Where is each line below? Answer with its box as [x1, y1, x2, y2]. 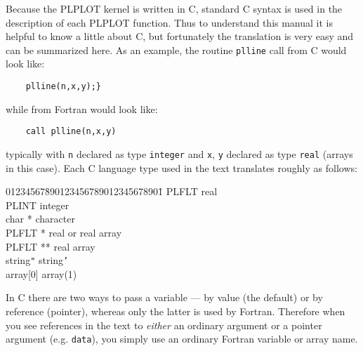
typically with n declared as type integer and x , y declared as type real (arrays [6, 146, 353, 161]
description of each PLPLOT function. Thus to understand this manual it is [6, 15, 334, 29]
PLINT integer [6, 197, 70, 212]
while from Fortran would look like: [6, 101, 158, 116]
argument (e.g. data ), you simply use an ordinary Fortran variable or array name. [6, 331, 358, 346]
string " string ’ [6, 253, 69, 267]
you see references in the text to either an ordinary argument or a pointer [6, 317, 322, 332]
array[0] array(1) [6, 266, 77, 281]
